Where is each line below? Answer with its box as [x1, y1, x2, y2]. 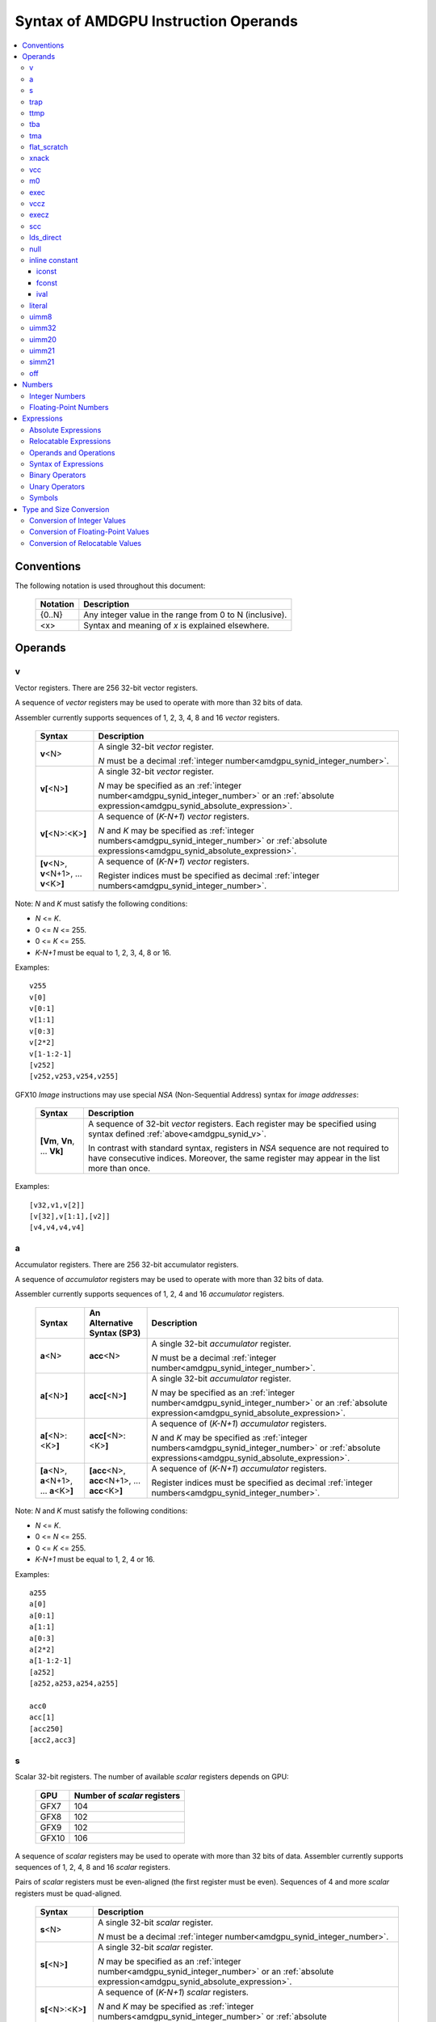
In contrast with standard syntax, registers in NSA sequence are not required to [87, 1143, 389, 1154]
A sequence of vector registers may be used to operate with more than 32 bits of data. [15, 698, 303, 708]
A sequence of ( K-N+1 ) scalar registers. [98, 1986, 249, 1998]
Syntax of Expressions [29, 459, 104, 468]
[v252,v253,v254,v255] [29, 1072, 119, 1081]
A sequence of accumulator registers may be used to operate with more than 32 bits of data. [15, 1274, 325, 1284]
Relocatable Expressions [29, 437, 111, 446]
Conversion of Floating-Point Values [29, 527, 149, 537]
